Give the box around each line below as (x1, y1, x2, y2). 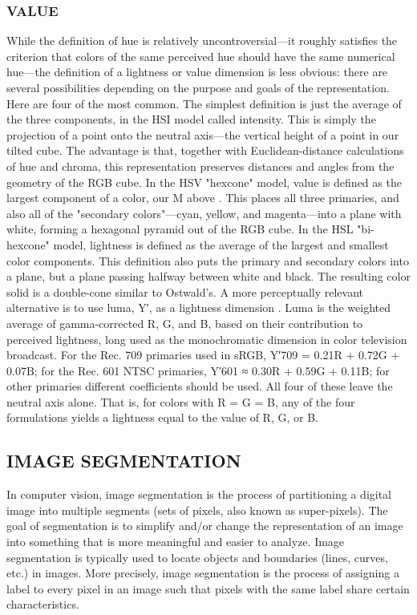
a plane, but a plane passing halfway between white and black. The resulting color (6, 268, 411, 285)
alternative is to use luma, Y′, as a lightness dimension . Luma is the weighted (6, 299, 391, 316)
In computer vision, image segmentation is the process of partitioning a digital (6, 486, 392, 503)
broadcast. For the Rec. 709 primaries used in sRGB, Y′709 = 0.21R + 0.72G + (6, 346, 400, 363)
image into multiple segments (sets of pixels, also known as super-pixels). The (6, 501, 388, 518)
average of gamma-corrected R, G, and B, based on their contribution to (6, 314, 363, 331)
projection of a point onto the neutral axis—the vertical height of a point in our (6, 126, 399, 143)
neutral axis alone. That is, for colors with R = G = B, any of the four (6, 393, 355, 410)
